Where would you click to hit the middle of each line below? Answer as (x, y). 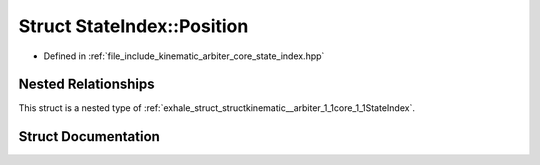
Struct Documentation (89, 136)
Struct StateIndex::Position (133, 26)
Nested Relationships (86, 84)
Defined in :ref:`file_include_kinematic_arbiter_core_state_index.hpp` (184, 56)
